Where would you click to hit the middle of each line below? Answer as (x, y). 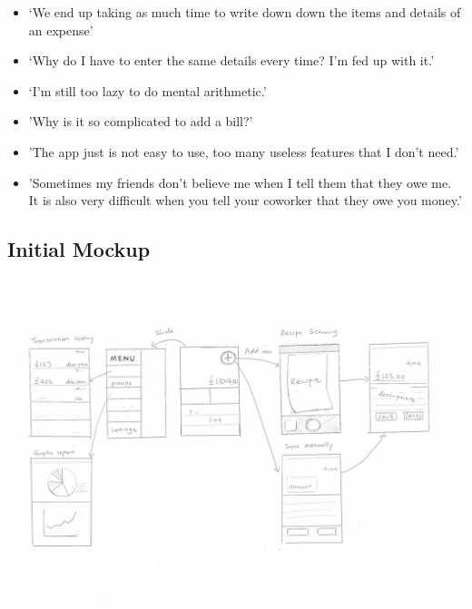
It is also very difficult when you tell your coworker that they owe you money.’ (245, 200)
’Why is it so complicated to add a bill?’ (141, 121)
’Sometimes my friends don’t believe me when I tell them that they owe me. (240, 182)
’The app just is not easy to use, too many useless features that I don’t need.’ (244, 151)
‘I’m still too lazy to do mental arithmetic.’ (147, 90)
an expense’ (61, 29)
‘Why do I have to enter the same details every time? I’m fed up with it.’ (231, 60)
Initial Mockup (79, 249)
